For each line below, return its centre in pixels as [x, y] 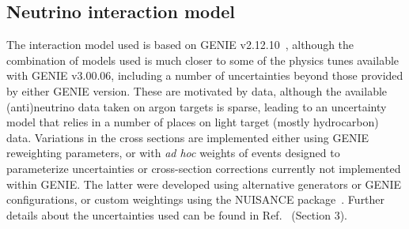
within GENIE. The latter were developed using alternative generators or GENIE [204, 184]
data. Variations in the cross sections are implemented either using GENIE [188, 137]
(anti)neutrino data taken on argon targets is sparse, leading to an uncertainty [197, 106]
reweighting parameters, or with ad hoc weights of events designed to [173, 153]
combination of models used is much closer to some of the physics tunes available [203, 60]
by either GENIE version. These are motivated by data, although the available [197, 90]
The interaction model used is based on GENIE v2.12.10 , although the [180, 45]
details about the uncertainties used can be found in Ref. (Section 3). [177, 214]
